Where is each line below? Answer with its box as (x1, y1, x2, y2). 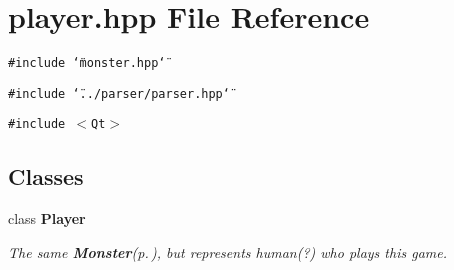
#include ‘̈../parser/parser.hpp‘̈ (8, 86, 230, 101)
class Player (8, 208, 86, 229)
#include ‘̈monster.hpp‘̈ (8, 56, 166, 71)
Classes (8, 161, 84, 192)
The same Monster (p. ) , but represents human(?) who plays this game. (8, 241, 447, 262)
